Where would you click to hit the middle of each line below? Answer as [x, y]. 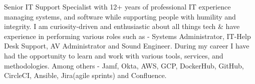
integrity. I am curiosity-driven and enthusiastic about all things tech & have [122, 26]
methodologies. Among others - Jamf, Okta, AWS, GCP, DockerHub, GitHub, [124, 65]
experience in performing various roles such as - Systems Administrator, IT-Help [127, 36]
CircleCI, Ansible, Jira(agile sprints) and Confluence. [85, 75]
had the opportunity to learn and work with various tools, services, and [114, 55]
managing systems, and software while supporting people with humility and [120, 16]
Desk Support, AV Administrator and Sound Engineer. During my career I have [127, 46]
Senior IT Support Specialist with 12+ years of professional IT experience [117, 6]
